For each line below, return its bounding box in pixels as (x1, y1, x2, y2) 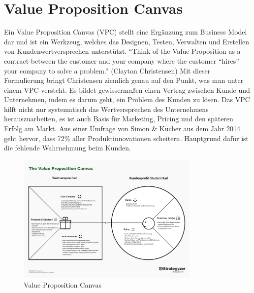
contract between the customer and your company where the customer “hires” (4, 55, 239, 66)
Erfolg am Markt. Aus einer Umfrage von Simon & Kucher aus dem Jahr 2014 (4, 123, 240, 134)
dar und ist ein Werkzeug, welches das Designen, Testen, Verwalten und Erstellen (4, 36, 249, 46)
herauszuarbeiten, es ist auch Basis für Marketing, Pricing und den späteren (4, 113, 233, 124)
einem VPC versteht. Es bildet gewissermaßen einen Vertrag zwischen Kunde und (4, 84, 250, 95)
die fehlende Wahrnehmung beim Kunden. (4, 143, 131, 153)
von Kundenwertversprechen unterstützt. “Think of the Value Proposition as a (4, 46, 241, 56)
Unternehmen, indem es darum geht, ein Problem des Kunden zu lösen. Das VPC (4, 94, 250, 105)
